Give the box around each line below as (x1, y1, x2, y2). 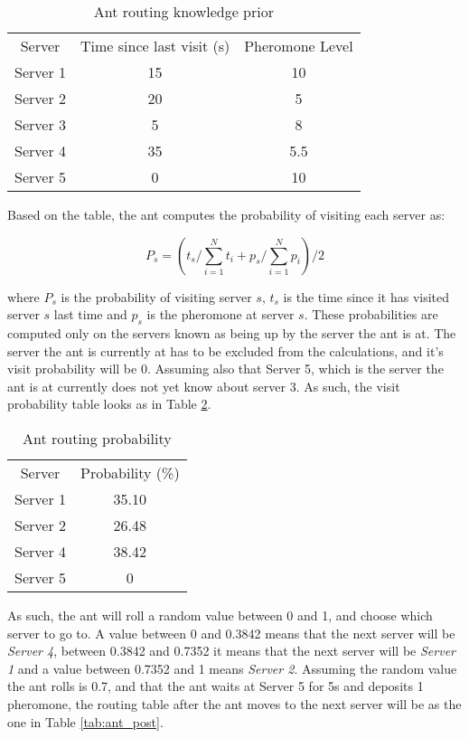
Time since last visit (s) (80, 35, 230, 56)
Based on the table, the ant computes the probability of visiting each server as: (7, 205, 446, 223)
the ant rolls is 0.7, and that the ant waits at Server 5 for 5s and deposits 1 (7, 676, 424, 695)
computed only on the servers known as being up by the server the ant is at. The (7, 323, 456, 342)
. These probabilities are (304, 305, 438, 324)
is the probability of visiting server (61, 287, 252, 306)
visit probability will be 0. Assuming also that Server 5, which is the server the (7, 359, 444, 378)
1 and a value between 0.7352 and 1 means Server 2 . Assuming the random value (7, 658, 457, 677)
